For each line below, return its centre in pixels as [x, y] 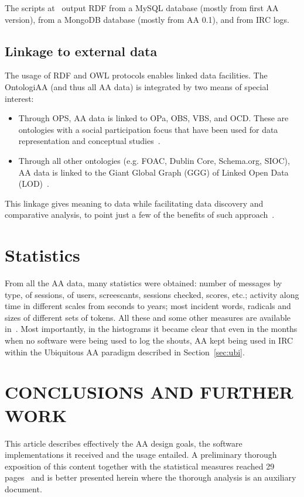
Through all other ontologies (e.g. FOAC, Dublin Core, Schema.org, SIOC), [154, 160]
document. [23, 489]
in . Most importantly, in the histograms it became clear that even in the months [151, 329]
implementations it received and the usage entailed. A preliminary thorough [141, 455]
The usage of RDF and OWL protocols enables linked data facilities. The [136, 75]
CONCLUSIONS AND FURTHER [149, 392]
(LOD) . [34, 184]
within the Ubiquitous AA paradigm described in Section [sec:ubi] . [125, 352]
